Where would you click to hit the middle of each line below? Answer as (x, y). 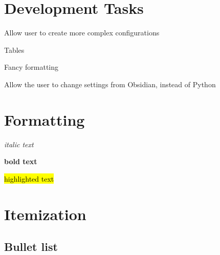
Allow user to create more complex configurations (82, 33)
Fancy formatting (31, 67)
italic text (19, 144)
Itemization (45, 214)
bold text (21, 161)
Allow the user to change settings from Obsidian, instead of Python (110, 84)
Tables (14, 50)
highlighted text (29, 178)
